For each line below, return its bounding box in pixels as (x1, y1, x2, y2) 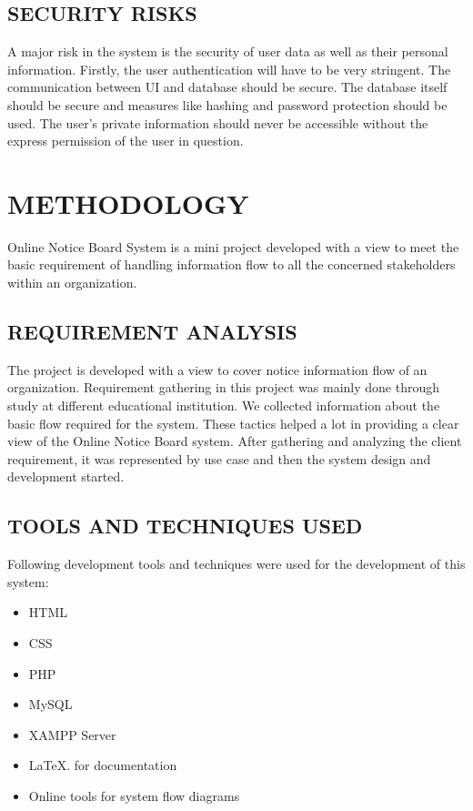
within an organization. (7, 273, 137, 292)
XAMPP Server (28, 725, 116, 744)
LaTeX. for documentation (28, 755, 177, 775)
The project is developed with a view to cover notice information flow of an (7, 360, 428, 379)
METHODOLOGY (7, 184, 249, 221)
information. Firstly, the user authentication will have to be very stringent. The (7, 59, 451, 78)
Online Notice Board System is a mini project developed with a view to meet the (7, 237, 459, 256)
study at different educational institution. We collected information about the (7, 396, 440, 415)
